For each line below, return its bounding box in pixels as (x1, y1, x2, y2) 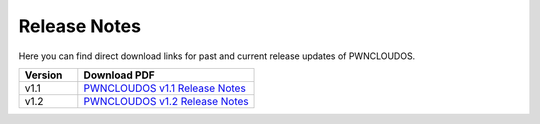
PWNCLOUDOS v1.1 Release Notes (83, 81, 247, 95)
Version (24, 68, 63, 82)
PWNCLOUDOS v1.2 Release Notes (83, 94, 249, 108)
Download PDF (83, 68, 155, 82)
